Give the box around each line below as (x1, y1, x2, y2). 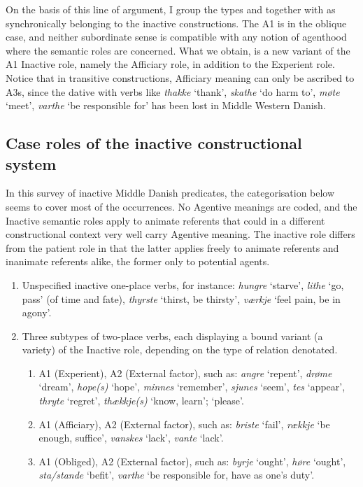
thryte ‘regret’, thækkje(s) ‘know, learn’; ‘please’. (38, 393, 244, 408)
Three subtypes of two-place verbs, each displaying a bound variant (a (22, 328, 323, 343)
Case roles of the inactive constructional (6, 132, 302, 154)
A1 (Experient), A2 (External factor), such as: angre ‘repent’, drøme (38, 365, 332, 380)
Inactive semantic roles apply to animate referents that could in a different (6, 213, 325, 227)
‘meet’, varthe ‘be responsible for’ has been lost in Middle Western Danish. (6, 98, 326, 113)
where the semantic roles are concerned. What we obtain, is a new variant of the (6, 43, 350, 57)
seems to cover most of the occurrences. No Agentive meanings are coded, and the (6, 199, 357, 213)
